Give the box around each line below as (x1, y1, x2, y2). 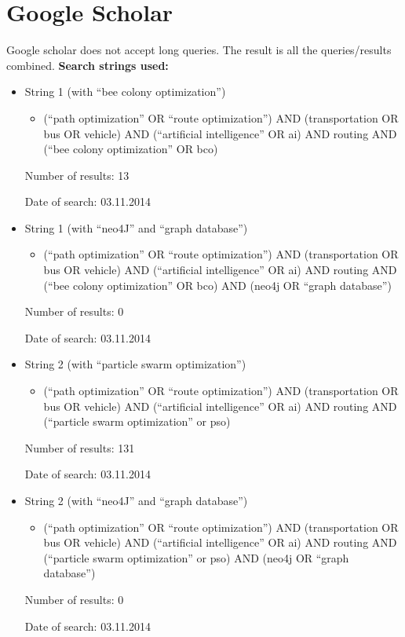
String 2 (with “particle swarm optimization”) (24, 356, 246, 372)
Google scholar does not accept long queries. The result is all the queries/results (6, 42, 392, 58)
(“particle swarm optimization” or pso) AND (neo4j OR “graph (43, 549, 349, 566)
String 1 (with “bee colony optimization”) (24, 83, 226, 100)
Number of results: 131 (24, 439, 135, 456)
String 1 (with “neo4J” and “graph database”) (24, 219, 248, 236)
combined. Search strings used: (6, 57, 169, 73)
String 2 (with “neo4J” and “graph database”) (24, 492, 248, 508)
